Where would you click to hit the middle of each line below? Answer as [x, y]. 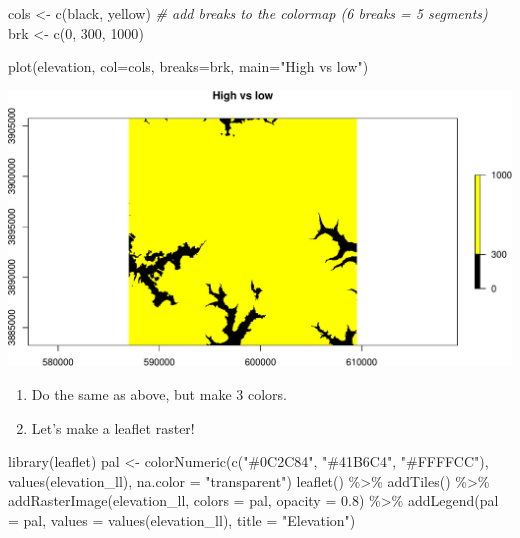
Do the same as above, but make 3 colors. [159, 394]
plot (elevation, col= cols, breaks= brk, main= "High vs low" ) [188, 66]
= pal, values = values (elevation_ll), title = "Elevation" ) [182, 519]
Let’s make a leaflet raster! [113, 427]
